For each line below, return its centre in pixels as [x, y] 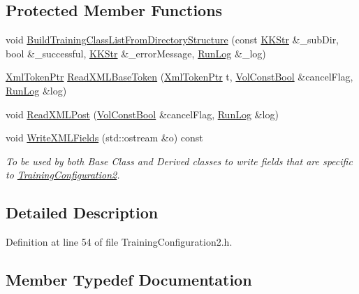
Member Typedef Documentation [129, 280]
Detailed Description [82, 212]
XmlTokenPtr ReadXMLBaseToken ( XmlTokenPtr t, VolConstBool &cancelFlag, [179, 77]
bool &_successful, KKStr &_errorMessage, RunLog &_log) [136, 53]
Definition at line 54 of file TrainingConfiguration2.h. [119, 242]
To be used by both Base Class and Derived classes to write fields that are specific [179, 161]
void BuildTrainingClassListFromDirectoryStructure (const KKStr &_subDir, [173, 40]
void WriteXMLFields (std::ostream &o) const [104, 138]
